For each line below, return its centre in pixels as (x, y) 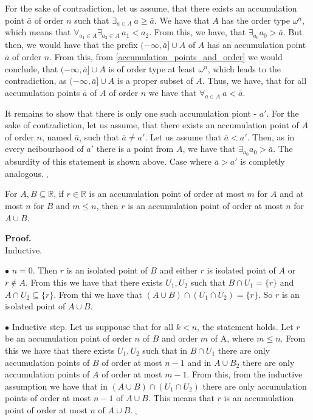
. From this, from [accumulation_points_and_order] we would (166, 56)
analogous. (24, 173)
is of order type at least (152, 68)
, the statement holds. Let (245, 326)
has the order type (256, 20)
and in (199, 362)
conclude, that (32, 68)
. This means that (181, 398)
